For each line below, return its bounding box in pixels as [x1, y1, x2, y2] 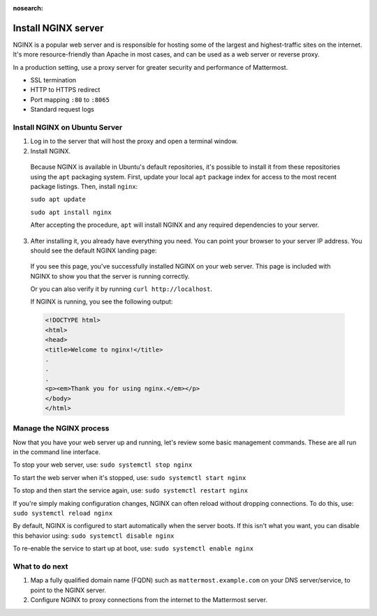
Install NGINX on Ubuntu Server [13, 123, 123, 133]
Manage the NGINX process [13, 423, 110, 433]
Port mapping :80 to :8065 [30, 95, 110, 104]
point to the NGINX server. [30, 586, 106, 594]
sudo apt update [30, 195, 87, 204]
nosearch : [13, 4, 43, 12]
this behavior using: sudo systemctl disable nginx [13, 531, 175, 540]
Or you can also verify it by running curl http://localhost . [30, 285, 213, 293]
